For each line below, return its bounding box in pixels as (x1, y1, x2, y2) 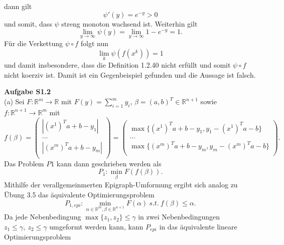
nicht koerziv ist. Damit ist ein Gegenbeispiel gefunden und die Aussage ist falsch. (4, 69, 256, 80)
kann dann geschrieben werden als (56, 158, 162, 168)
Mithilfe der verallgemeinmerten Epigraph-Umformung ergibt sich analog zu (4, 179, 238, 190)
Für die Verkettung (4, 38, 63, 49)
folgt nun (80, 38, 109, 49)
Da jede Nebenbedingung (4, 211, 81, 222)
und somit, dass (4, 18, 52, 29)
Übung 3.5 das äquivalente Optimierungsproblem (4, 189, 155, 199)
